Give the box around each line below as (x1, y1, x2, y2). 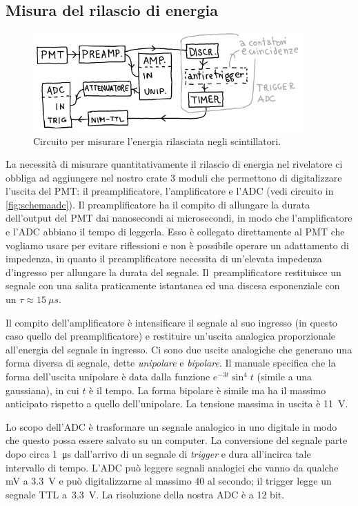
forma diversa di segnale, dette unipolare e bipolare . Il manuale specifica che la (6, 356, 336, 370)
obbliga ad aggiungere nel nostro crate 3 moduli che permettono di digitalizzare (6, 170, 342, 184)
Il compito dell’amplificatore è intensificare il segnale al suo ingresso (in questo (6, 315, 337, 329)
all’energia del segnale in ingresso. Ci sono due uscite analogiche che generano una (6, 342, 352, 356)
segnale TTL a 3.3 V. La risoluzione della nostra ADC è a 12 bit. (6, 487, 285, 501)
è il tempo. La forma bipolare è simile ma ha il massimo (89, 382, 326, 397)
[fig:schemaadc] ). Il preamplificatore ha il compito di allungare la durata (6, 197, 310, 211)
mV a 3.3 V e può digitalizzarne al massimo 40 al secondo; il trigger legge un (6, 474, 332, 488)
